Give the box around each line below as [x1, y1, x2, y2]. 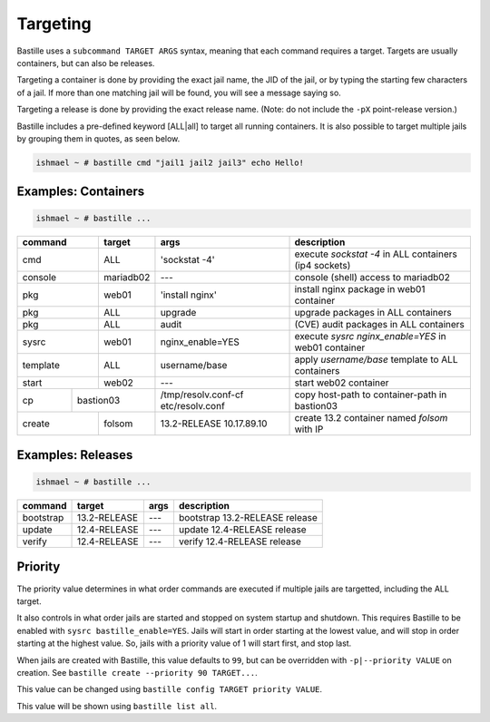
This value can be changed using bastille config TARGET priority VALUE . [16, 684, 322, 695]
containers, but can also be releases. [16, 57, 155, 68]
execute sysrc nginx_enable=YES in [294, 330, 446, 343]
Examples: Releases [16, 447, 133, 463]
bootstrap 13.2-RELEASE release [178, 512, 318, 524]
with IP [294, 423, 324, 435]
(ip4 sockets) [294, 259, 351, 272]
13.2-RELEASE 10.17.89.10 [160, 417, 268, 430]
